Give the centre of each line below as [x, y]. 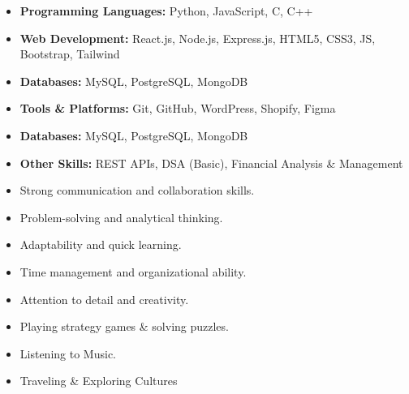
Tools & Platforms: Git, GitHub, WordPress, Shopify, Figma [178, 108]
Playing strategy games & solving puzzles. [124, 326]
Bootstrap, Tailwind [70, 54]
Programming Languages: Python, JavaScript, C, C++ [166, 11]
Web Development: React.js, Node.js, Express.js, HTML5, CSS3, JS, [198, 38]
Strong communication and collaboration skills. [137, 190]
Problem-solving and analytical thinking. [121, 217]
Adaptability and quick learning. [101, 244]
